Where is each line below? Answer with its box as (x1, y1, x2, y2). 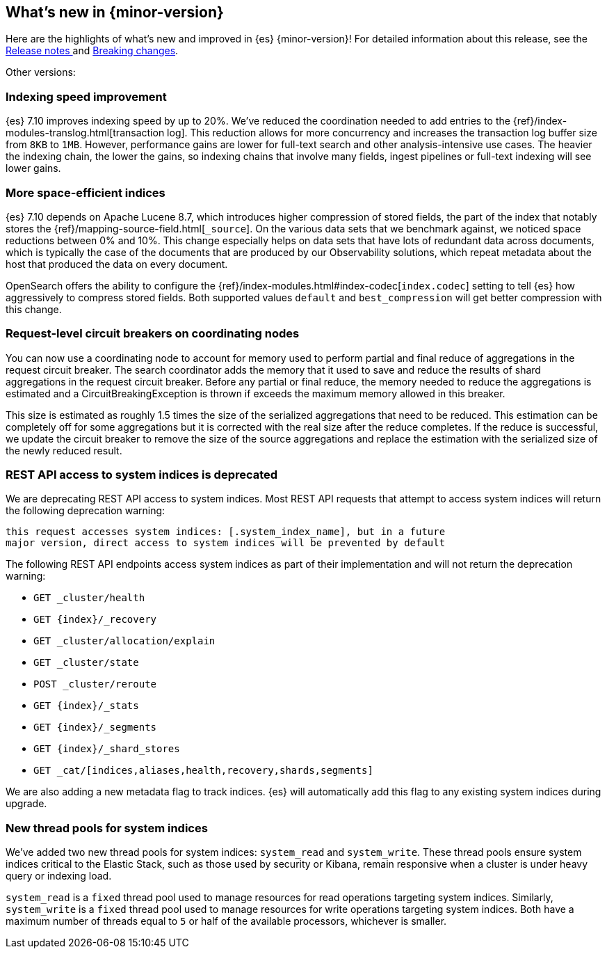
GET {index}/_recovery (33, 614, 157, 626)
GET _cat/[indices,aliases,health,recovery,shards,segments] (33, 765, 373, 777)
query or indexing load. (6, 870, 112, 882)
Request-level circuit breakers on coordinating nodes (6, 326, 300, 341)
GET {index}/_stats (33, 700, 139, 712)
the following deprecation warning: (6, 504, 165, 517)
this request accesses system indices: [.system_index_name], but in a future (6, 526, 446, 538)
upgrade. (6, 797, 47, 810)
